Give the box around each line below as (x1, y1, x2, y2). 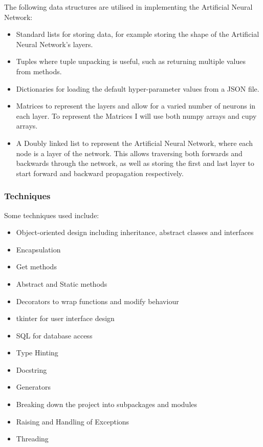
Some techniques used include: (4, 209, 99, 220)
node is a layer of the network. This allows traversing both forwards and (16, 147, 243, 158)
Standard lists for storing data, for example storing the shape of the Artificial (16, 29, 259, 39)
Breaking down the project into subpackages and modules (16, 399, 198, 410)
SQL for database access (16, 330, 93, 340)
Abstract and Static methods (16, 278, 107, 289)
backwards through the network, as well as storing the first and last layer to (16, 158, 254, 168)
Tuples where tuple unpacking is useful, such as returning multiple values (16, 56, 246, 67)
